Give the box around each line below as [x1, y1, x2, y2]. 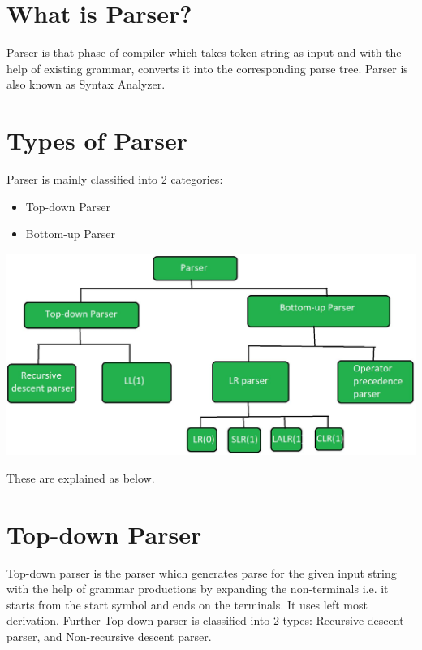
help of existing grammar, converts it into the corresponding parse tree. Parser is [6, 59, 408, 76]
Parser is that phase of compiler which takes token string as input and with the [6, 44, 402, 61]
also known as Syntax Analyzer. [6, 76, 166, 93]
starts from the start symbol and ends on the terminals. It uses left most [6, 596, 368, 613]
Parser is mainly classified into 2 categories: [6, 171, 223, 188]
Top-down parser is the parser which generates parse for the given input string [6, 564, 397, 581]
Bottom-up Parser [25, 225, 116, 242]
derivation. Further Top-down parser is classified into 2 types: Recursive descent [6, 612, 404, 629]
